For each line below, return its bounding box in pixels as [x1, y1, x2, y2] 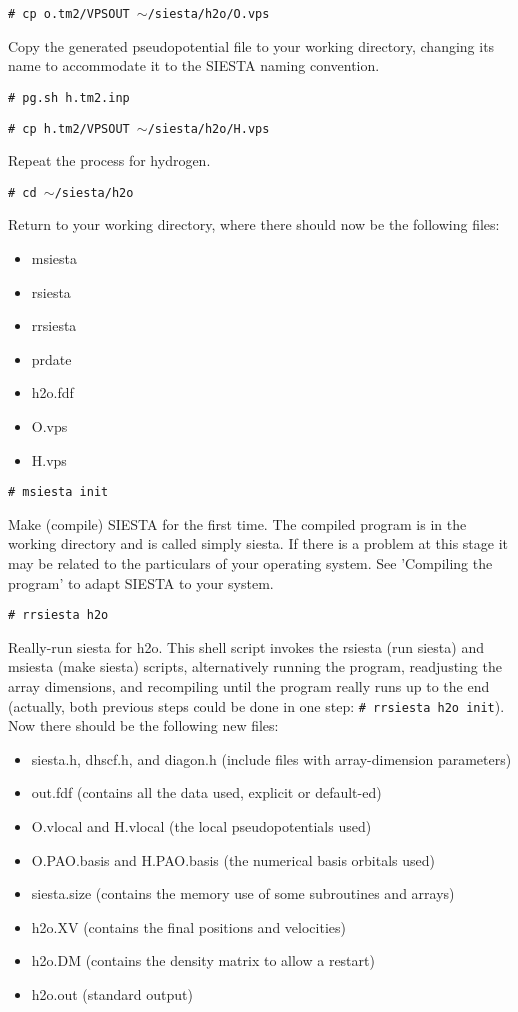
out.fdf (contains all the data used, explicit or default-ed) [31, 782, 382, 803]
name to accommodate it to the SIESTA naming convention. [8, 55, 380, 76]
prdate [31, 348, 72, 369]
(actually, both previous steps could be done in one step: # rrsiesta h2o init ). [8, 695, 505, 716]
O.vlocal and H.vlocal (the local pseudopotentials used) [31, 816, 372, 837]
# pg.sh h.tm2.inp [8, 90, 130, 105]
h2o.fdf [31, 382, 74, 403]
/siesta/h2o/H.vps [147, 121, 270, 136]
